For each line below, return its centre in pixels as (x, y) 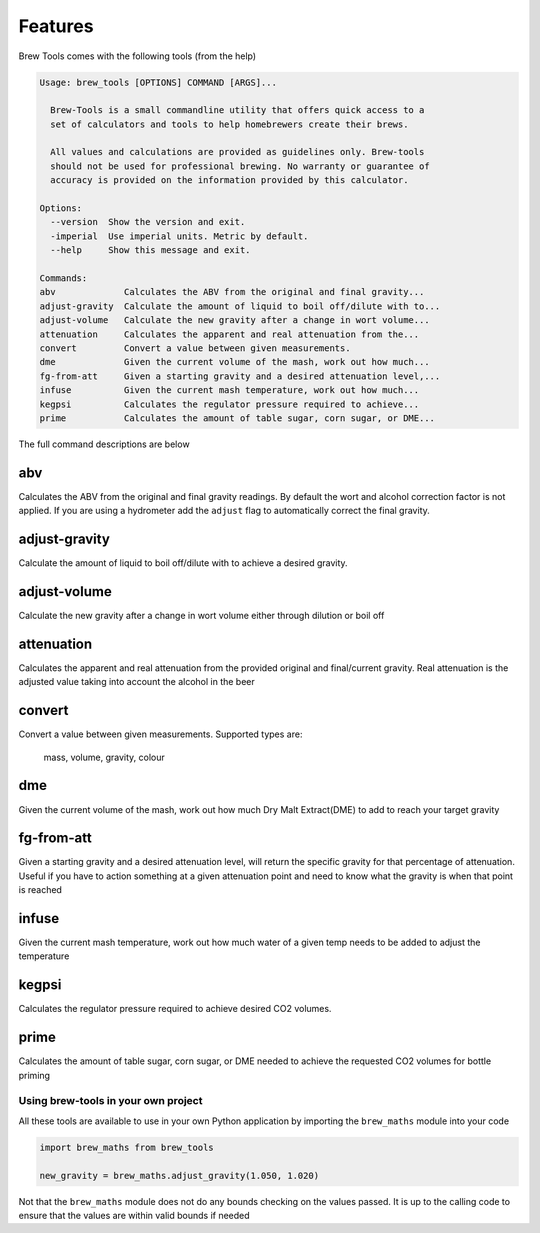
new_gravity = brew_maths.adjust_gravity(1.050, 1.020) (179, 1175)
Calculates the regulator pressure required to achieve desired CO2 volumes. (175, 1009)
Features (56, 26)
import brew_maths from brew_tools (126, 1147)
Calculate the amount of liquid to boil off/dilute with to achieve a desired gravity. (183, 563)
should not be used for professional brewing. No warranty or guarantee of (240, 166)
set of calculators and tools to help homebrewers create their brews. (229, 124)
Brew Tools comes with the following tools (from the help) (137, 56)
